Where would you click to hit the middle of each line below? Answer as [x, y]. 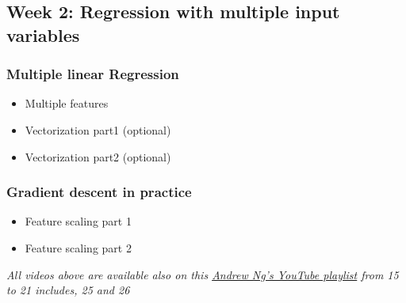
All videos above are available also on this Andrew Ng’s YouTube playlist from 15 [203, 274]
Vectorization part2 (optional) [98, 156]
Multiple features [67, 103]
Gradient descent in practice [99, 192]
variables [43, 34]
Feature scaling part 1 [78, 221]
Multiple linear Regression [93, 74]
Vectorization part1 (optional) [98, 129]
